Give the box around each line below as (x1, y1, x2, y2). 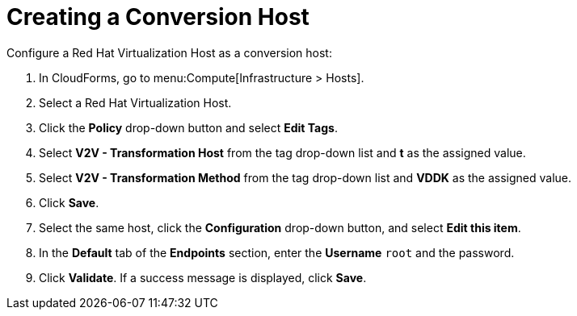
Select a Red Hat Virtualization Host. (39, 95, 232, 110)
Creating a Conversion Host (6, 3, 310, 31)
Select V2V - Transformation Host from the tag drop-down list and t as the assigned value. (39, 145, 526, 160)
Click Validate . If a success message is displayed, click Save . (39, 270, 367, 285)
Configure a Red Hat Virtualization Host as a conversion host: (6, 45, 332, 60)
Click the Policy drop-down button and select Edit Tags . (39, 120, 338, 135)
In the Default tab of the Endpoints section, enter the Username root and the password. (39, 245, 515, 260)
